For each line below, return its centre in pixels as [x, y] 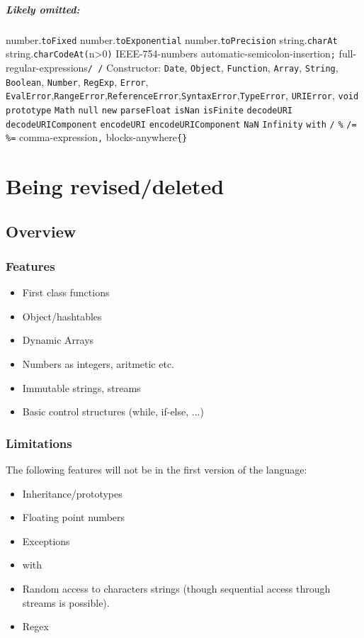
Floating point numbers [74, 517]
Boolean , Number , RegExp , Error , [77, 81]
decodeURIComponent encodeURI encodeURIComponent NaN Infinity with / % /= [181, 124]
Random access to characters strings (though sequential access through [176, 588]
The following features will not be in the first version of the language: [157, 469]
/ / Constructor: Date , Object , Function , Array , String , [213, 67]
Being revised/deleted [115, 186]
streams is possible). [66, 602]
